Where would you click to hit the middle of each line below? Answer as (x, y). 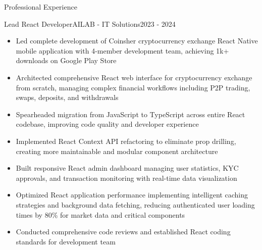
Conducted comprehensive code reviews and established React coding (123, 232)
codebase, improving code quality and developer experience (107, 124)
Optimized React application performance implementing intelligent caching (132, 195)
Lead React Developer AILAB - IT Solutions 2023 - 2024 (90, 23)
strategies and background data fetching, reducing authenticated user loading (135, 204)
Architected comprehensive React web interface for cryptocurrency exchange (134, 77)
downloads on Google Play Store (66, 60)
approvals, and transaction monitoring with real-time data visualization (126, 178)
